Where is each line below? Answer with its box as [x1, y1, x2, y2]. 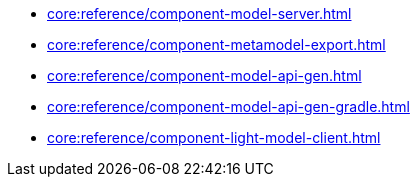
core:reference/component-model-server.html [47, 5, 352, 22]
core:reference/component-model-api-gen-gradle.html [47, 98, 410, 115]
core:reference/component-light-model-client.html [47, 129, 381, 146]
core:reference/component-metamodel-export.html [47, 36, 386, 53]
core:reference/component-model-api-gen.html [47, 67, 362, 84]
